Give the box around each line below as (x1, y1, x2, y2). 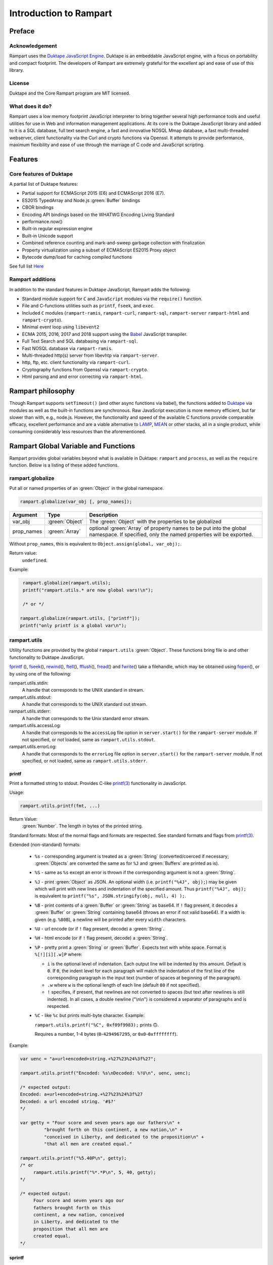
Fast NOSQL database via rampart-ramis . (22, 345, 113, 351)
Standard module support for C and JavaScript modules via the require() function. (22, 296, 203, 302)
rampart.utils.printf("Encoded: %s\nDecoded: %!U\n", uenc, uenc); (20, 1070, 191, 1076)
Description (89, 512, 118, 519)
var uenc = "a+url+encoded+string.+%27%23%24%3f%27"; (20, 1056, 156, 1062)
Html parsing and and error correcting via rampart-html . (22, 373, 143, 379)
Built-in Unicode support (22, 233, 73, 239)
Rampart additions (9, 276, 56, 283)
